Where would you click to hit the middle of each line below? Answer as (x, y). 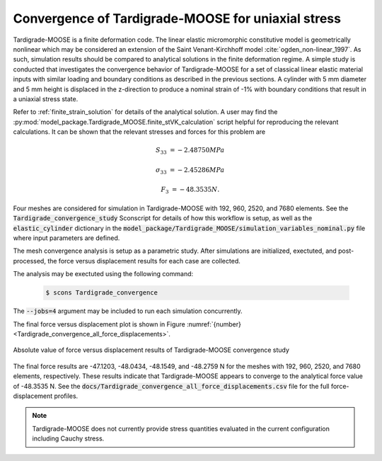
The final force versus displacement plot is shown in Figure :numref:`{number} (127, 324)
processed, (29, 261)
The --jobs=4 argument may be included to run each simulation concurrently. (128, 311)
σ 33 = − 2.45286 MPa (190, 171)
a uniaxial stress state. (46, 98)
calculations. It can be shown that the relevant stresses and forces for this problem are (139, 132)
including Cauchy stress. (68, 438)
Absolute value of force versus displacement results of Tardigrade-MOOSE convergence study (151, 350)
